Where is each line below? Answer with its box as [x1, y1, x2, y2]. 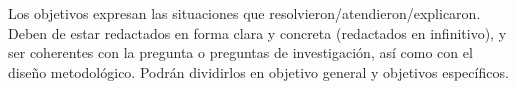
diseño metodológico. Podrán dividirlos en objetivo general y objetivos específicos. [8, 61, 509, 82]
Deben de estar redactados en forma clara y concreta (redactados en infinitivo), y [8, 22, 507, 43]
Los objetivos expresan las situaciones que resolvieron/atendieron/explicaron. [8, 3, 481, 23]
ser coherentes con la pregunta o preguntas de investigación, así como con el [8, 42, 473, 63]
